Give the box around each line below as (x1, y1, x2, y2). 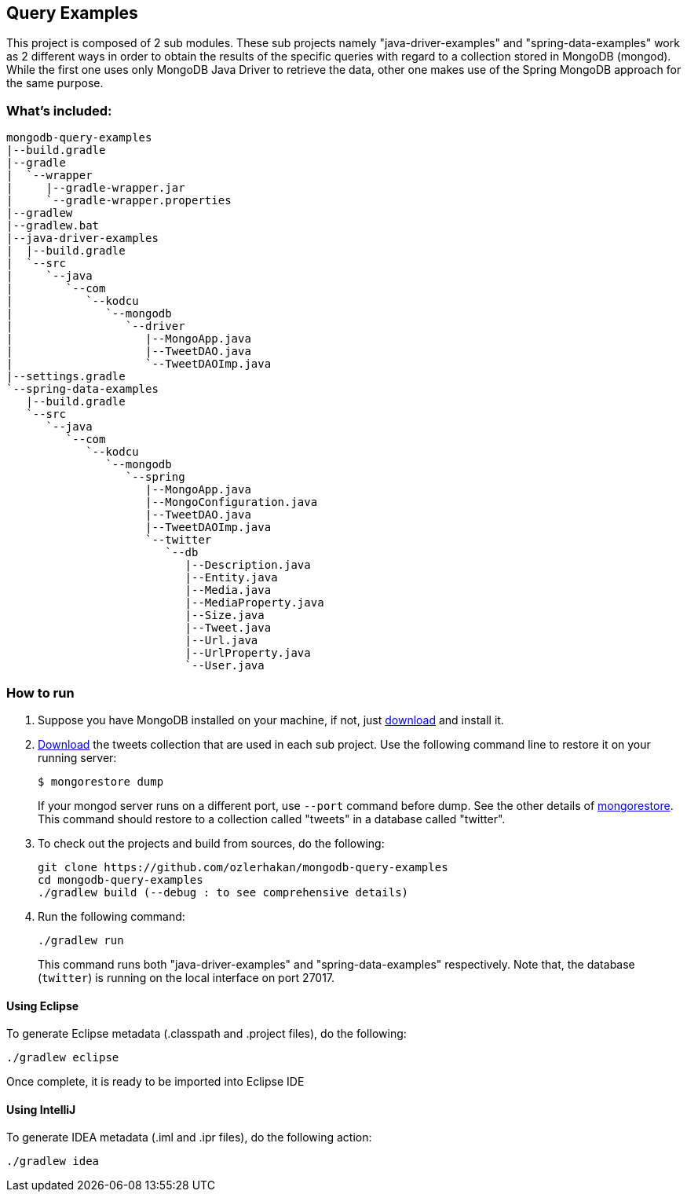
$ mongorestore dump (38, 775, 164, 788)
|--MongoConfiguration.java (145, 496, 318, 509)
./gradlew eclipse (6, 1051, 119, 1064)
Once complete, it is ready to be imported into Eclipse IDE (6, 1075, 305, 1089)
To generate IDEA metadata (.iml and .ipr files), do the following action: (6, 1130, 372, 1145)
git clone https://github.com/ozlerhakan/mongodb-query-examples (38, 860, 448, 874)
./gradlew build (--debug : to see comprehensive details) (38, 885, 409, 899)
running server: (38, 750, 117, 764)
